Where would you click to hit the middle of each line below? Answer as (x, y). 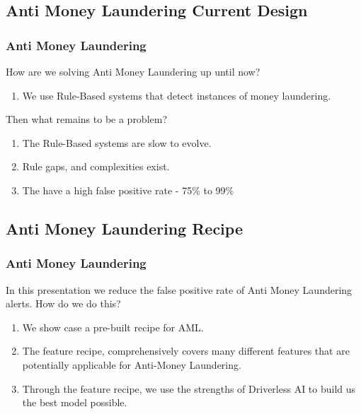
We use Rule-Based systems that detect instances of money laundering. (177, 95)
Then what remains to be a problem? (87, 119)
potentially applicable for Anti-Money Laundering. (132, 364)
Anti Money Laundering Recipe (124, 228)
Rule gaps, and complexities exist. (96, 166)
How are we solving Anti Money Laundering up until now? (133, 71)
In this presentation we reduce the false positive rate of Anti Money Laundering (179, 289)
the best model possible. (75, 402)
